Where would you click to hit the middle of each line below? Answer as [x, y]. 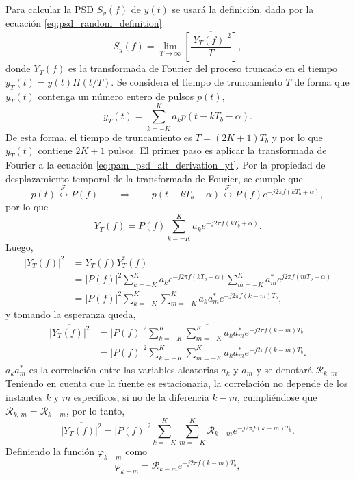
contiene [55, 150]
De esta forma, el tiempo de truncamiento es [99, 137]
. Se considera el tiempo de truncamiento [197, 81]
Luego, [19, 246]
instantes [24, 397]
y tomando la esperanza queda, [71, 314]
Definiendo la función [50, 451]
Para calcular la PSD [50, 9]
